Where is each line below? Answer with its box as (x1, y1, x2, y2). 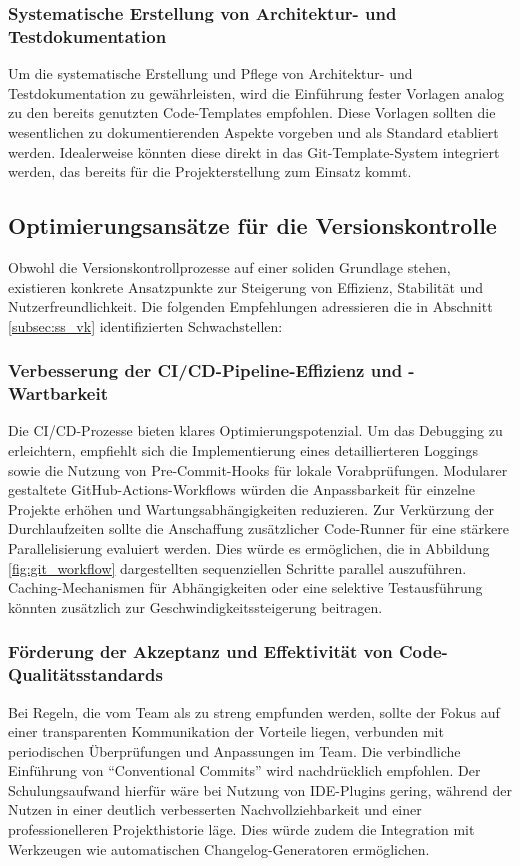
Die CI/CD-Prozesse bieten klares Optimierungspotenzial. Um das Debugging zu (8, 420, 503, 441)
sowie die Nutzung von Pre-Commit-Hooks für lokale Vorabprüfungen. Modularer (8, 459, 508, 480)
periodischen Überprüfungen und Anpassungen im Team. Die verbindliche (8, 740, 461, 761)
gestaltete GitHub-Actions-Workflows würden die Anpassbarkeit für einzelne (8, 479, 475, 500)
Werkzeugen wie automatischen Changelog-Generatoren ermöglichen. (8, 838, 430, 859)
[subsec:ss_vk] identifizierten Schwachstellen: (8, 315, 283, 336)
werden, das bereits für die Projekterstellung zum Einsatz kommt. (8, 161, 412, 182)
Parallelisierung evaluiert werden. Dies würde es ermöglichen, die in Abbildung (8, 537, 490, 558)
